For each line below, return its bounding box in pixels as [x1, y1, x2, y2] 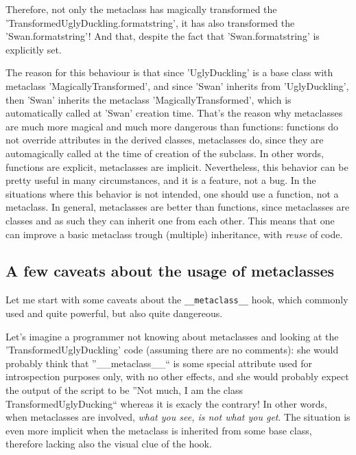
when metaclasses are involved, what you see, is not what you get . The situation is [5, 410, 351, 424]
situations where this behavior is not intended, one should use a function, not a [5, 186, 339, 200]
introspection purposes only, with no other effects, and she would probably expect [5, 369, 349, 384]
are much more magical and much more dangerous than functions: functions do [5, 119, 338, 133]
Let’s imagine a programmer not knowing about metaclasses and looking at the [5, 329, 339, 343]
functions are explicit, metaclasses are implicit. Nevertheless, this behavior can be [5, 159, 348, 174]
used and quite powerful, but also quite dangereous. [5, 305, 223, 320]
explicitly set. [5, 42, 62, 56]
